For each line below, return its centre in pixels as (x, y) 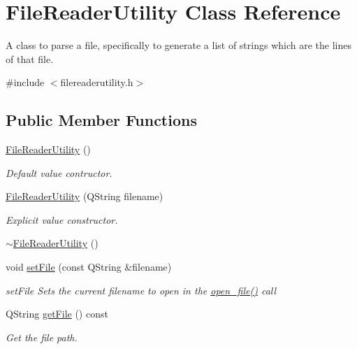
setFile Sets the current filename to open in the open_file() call (141, 290)
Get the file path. (42, 337)
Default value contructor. (59, 172)
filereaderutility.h (97, 82)
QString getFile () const (57, 314)
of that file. (30, 58)
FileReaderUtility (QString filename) (85, 196)
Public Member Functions (101, 120)
